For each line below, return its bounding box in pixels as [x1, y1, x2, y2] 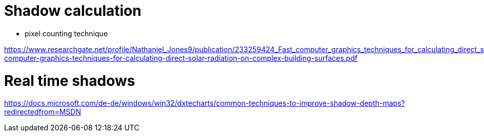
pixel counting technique [25, 29, 108, 38]
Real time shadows [4, 72, 135, 89]
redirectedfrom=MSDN [4, 107, 81, 117]
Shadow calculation [4, 2, 142, 19]
